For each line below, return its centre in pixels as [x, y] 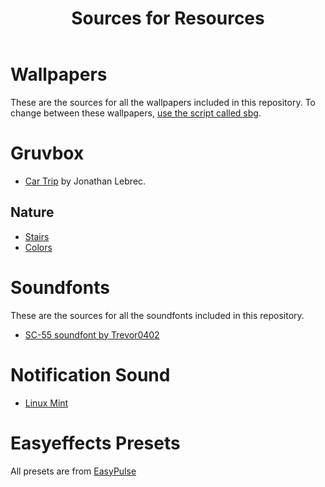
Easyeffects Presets [95, 443]
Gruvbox [47, 153]
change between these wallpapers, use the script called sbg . [136, 113]
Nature [32, 212]
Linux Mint [46, 403]
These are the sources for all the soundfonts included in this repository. [157, 315]
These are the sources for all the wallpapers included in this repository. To [163, 102]
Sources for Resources [168, 18]
